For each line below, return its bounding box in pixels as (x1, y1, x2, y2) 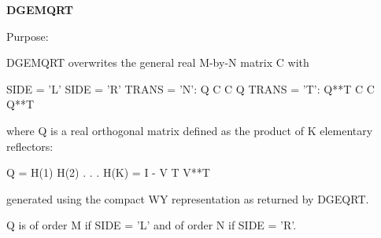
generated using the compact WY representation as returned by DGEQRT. (6, 190, 369, 207)
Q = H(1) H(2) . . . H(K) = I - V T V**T (6, 164, 210, 181)
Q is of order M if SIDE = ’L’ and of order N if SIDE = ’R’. (6, 217, 297, 233)
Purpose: (6, 27, 49, 44)
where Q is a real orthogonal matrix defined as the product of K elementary (6, 122, 373, 138)
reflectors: (6, 137, 54, 154)
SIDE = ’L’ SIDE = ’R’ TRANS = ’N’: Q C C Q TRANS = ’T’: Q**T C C (6, 80, 375, 97)
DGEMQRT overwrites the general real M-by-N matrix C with (6, 54, 309, 71)
